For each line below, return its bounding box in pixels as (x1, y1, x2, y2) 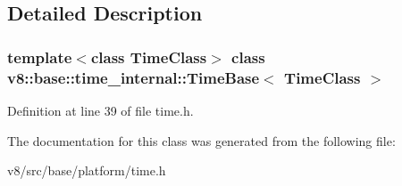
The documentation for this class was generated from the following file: (7, 131, 396, 150)
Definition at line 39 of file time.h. (7, 101, 194, 119)
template (7, 45, 72, 68)
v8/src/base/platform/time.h (7, 161, 166, 180)
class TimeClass (90, 45, 207, 68)
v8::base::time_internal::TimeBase (7, 66, 260, 88)
